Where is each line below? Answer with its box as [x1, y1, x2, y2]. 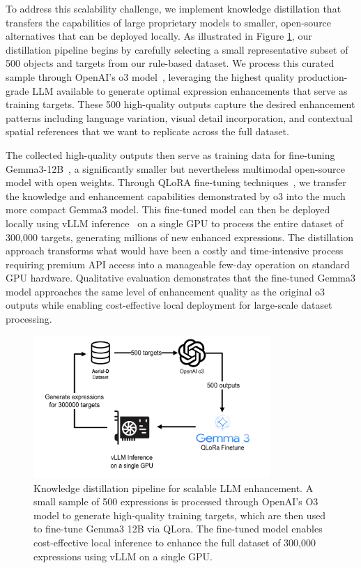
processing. [6, 312, 52, 326]
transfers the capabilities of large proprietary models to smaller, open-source [6, 15, 332, 29]
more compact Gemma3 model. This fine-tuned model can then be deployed [6, 202, 330, 217]
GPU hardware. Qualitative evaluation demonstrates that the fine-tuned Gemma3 [6, 270, 355, 285]
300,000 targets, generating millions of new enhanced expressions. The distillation [6, 229, 354, 244]
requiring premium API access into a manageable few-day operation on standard [6, 256, 350, 271]
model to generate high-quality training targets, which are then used [33, 507, 326, 522]
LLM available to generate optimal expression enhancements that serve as [32, 83, 348, 98]
